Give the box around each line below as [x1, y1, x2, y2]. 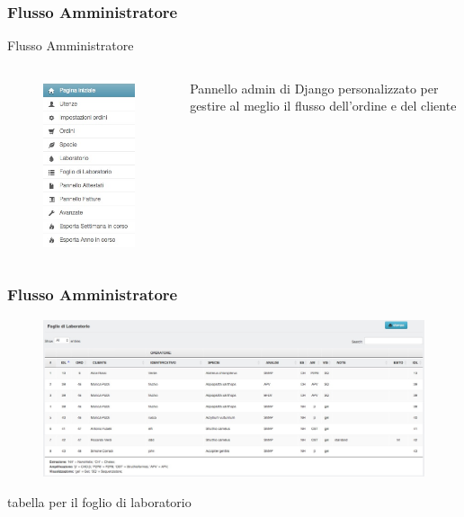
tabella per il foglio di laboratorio [7, 492, 192, 511]
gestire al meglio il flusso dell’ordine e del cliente [190, 96, 457, 115]
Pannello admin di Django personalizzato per [190, 78, 439, 97]
